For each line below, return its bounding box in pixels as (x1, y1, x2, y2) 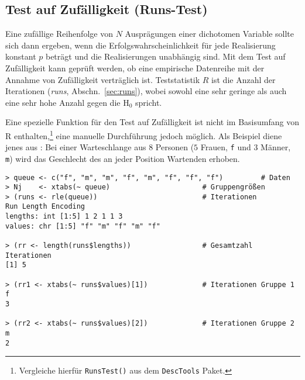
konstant (5, 50, 36, 63)
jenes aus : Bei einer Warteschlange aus (5, 141, 146, 153)
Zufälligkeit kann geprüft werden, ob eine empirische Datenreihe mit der (5, 61, 265, 74)
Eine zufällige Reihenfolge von (5, 27, 113, 40)
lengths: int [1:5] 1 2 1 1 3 (5, 212, 123, 221)
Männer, (261, 141, 291, 153)
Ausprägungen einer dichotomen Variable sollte (125, 27, 294, 40)
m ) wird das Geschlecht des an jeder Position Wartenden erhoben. (5, 152, 240, 164)
